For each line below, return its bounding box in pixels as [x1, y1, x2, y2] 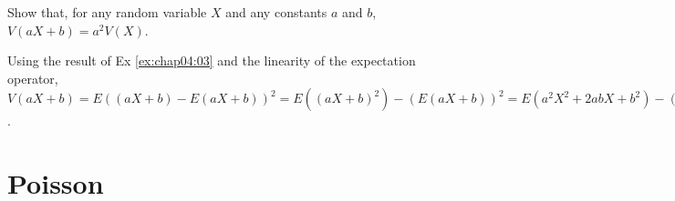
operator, [7, 68, 58, 87]
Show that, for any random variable [7, 3, 207, 21]
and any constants [225, 3, 327, 21]
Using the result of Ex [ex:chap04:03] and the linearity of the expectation [7, 51, 416, 70]
